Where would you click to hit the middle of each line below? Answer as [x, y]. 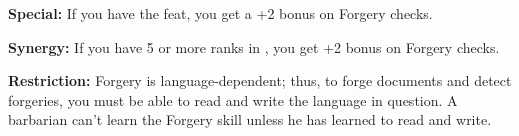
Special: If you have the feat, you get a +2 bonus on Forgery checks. [220, 13]
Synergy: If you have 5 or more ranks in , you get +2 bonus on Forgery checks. [254, 46]
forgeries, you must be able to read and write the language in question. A [233, 99]
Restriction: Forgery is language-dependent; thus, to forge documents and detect [260, 80]
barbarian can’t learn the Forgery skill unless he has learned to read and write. [250, 119]
